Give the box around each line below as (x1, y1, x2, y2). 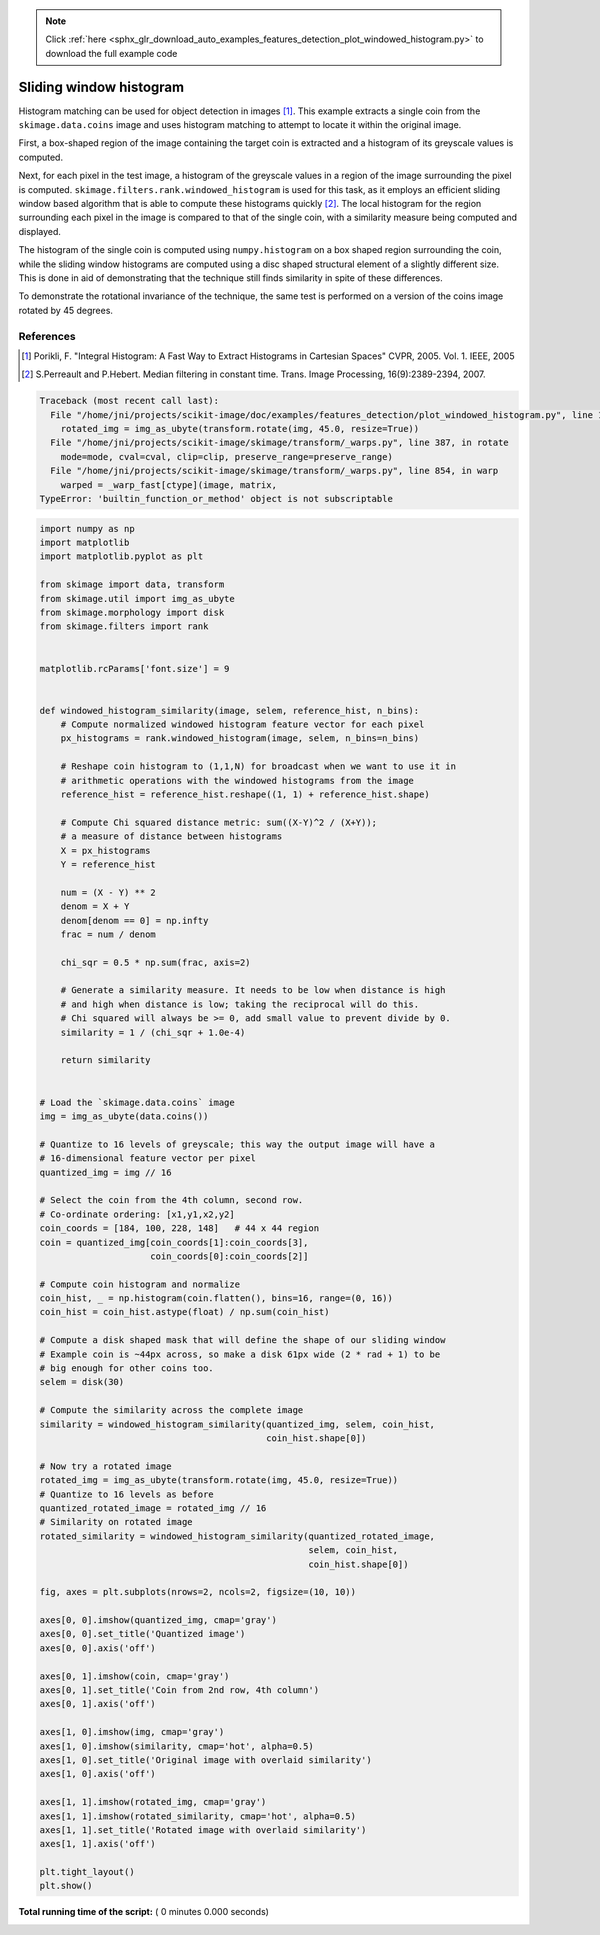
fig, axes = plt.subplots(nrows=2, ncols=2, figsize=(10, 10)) (39, 1586, 357, 1598)
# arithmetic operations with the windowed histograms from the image (60, 775, 415, 786)
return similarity (60, 1055, 151, 1066)
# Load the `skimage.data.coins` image (39, 1096, 235, 1108)
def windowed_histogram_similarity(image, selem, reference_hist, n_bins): (39, 705, 420, 716)
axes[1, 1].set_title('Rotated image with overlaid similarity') (39, 1824, 367, 1835)
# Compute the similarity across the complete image (39, 1405, 304, 1416)
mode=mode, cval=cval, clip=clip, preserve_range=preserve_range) (60, 451, 394, 462)
